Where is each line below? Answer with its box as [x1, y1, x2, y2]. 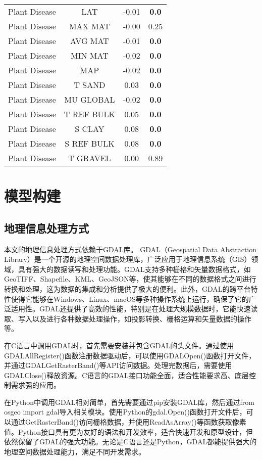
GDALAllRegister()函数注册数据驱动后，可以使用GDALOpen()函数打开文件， [4, 350, 256, 360]
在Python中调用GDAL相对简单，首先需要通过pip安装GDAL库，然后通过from [4, 396, 254, 407]
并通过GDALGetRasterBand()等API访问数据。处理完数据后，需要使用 [4, 360, 232, 371]
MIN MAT [71, 50, 109, 61]
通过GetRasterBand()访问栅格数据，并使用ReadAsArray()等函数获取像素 [11, 417, 246, 427]
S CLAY [75, 123, 104, 134]
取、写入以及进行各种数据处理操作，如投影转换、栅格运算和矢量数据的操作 [4, 313, 251, 324]
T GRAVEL [68, 152, 111, 164]
